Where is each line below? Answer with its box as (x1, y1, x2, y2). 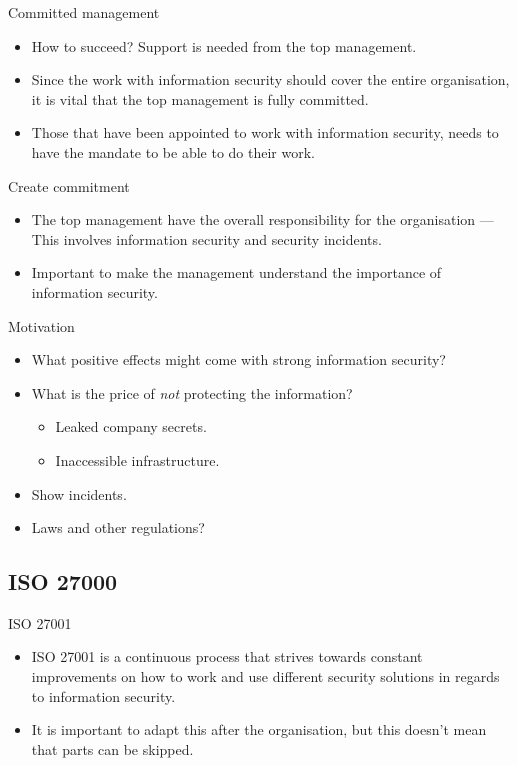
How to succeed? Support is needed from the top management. (31, 35, 417, 56)
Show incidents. (31, 483, 127, 504)
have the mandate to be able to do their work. (31, 141, 315, 162)
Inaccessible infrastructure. (55, 449, 220, 470)
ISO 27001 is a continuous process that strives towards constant (31, 646, 423, 667)
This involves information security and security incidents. (31, 228, 382, 249)
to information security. (31, 685, 176, 706)
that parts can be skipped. (31, 738, 194, 759)
